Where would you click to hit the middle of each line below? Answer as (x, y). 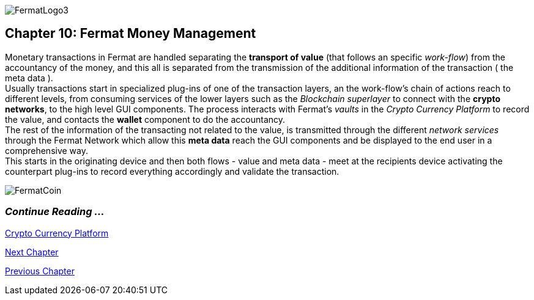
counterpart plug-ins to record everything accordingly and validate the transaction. (172, 171)
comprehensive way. (47, 150)
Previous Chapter (40, 271)
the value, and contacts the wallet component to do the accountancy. (145, 119)
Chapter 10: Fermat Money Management (131, 34)
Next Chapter (32, 252)
